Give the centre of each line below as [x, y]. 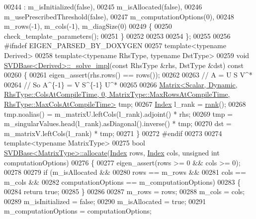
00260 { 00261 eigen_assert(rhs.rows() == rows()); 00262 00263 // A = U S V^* [128, 75]
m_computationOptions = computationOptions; [78, 211]
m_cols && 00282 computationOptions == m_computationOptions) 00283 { [123, 182]
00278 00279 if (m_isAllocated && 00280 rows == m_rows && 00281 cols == [125, 172]
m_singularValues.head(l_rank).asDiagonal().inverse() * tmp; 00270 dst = [118, 123]
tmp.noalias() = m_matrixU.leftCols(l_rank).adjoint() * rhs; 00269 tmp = [119, 113]
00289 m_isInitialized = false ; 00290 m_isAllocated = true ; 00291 [105, 201]
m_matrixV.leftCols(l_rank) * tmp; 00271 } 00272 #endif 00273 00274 [113, 133]
